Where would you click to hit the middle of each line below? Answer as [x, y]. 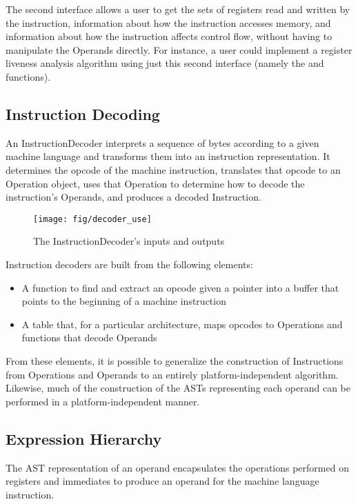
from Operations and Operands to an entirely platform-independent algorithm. [172, 374]
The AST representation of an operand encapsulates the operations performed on [177, 467]
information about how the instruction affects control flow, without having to [169, 36]
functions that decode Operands [89, 337]
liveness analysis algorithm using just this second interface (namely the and [165, 63]
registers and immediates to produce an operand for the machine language [162, 481]
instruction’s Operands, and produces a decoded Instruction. [133, 197]
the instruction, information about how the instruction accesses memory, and [168, 22]
